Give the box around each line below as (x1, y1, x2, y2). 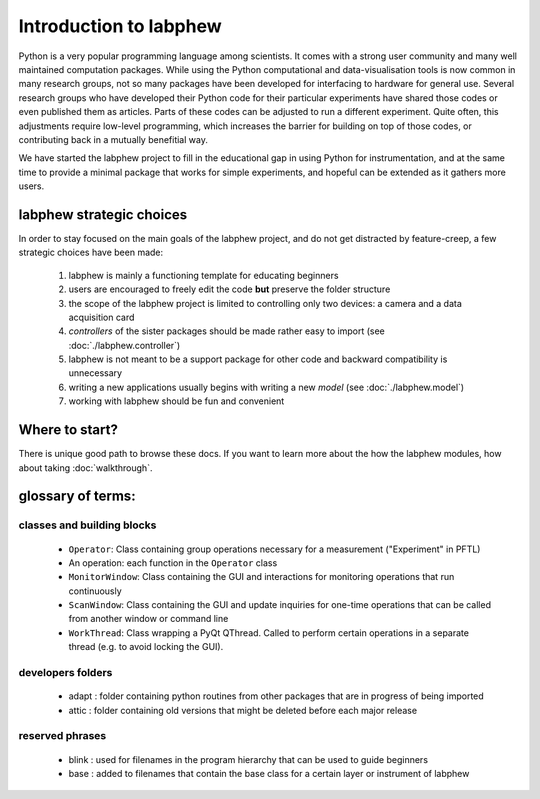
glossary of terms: (18, 488, 136, 505)
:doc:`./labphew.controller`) (68, 339, 181, 351)
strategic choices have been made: (18, 246, 164, 259)
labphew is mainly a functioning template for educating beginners (68, 269, 339, 281)
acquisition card (68, 311, 135, 323)
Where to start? (18, 421, 119, 439)
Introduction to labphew (18, 15, 222, 37)
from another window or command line (68, 613, 229, 625)
